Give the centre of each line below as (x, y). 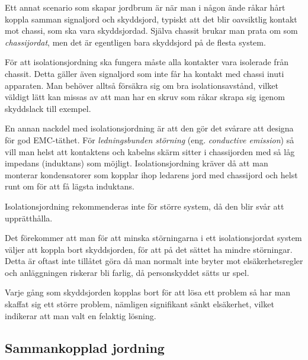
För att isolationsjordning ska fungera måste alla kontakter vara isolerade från (147, 62)
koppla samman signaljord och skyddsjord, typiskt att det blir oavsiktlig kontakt (151, 19)
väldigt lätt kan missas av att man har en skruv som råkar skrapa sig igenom (145, 97)
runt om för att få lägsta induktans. (70, 186)
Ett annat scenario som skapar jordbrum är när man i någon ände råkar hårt (145, 7)
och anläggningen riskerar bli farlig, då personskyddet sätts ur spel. (127, 272)
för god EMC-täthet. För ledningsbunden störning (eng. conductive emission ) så (150, 139)
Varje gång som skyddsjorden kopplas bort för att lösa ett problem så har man (148, 292)
